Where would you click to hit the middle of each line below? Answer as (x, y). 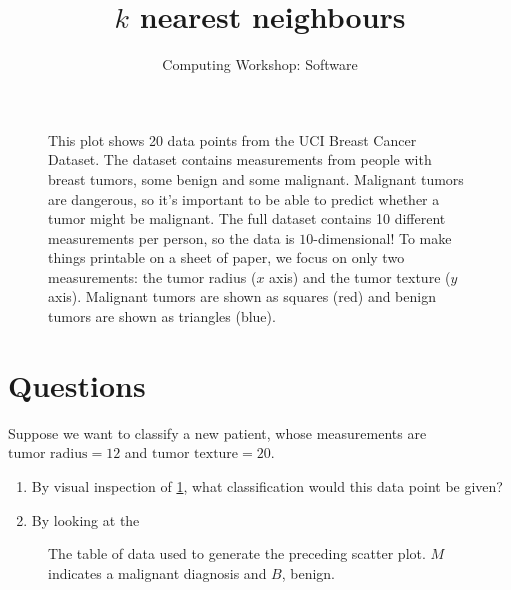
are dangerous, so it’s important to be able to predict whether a (244, 198)
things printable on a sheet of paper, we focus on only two (226, 257)
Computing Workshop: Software (260, 64)
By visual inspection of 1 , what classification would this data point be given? (267, 485)
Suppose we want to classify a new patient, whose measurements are (217, 432)
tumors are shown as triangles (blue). (162, 316)
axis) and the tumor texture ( (360, 276)
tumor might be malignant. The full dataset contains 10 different (247, 218)
